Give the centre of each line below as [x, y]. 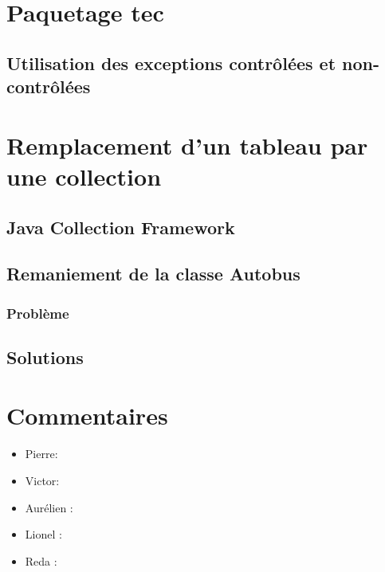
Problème [38, 313]
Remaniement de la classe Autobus [153, 274]
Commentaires [87, 415]
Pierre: [41, 454]
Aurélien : [49, 507]
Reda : [41, 560]
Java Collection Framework [121, 227]
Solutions [45, 357]
